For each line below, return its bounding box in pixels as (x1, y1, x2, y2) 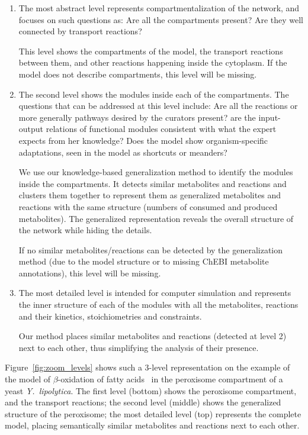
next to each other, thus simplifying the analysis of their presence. (18, 341, 259, 353)
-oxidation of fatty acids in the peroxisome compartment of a (57, 373, 283, 385)
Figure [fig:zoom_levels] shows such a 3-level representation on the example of (5, 361, 290, 373)
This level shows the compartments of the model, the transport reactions (18, 44, 283, 57)
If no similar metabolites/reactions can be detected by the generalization (18, 243, 283, 256)
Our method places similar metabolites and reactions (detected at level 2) (18, 330, 287, 342)
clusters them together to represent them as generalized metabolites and (18, 189, 281, 201)
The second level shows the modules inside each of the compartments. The (18, 88, 289, 100)
